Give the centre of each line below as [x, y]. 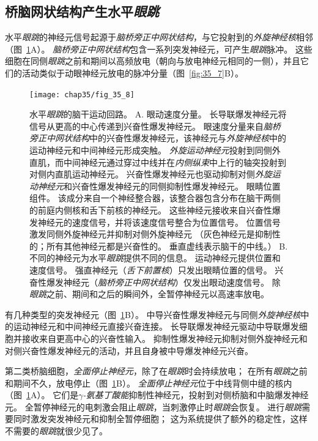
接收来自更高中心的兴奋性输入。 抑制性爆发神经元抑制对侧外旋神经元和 [165, 338]
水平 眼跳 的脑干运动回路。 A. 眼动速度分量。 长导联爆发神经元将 [158, 114]
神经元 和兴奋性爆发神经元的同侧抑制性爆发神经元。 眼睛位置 [159, 186]
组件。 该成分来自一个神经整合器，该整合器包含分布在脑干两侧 [155, 198]
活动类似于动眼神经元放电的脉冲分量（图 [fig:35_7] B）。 [132, 72]
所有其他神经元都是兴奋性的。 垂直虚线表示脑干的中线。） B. [167, 246]
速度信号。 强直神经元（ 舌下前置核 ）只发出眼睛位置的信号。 [151, 269]
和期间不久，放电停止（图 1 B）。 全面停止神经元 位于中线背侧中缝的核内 [149, 383]
